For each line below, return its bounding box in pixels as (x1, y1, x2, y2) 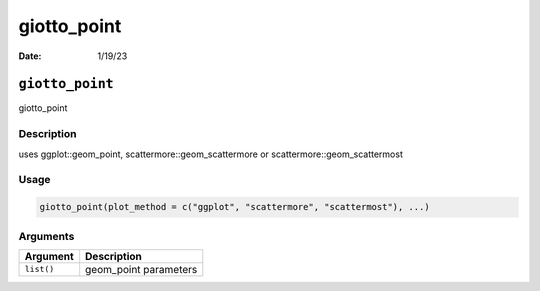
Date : (18, 50, 42, 62)
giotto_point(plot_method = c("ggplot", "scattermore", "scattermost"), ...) (39, 201, 430, 213)
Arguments (18, 229, 75, 243)
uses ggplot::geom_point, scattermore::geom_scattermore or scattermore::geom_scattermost (18, 148, 404, 160)
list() (24, 264, 55, 275)
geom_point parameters (85, 262, 198, 276)
